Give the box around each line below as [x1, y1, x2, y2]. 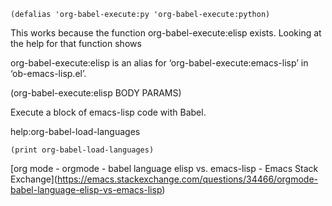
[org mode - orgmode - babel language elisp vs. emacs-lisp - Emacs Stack [10, 163, 319, 174]
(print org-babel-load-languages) [10, 145, 155, 155]
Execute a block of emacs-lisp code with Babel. [10, 106, 207, 118]
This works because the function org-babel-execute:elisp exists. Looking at [10, 27, 322, 39]
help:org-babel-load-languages [10, 126, 141, 137]
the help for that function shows [10, 38, 142, 49]
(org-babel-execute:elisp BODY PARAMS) [10, 87, 182, 99]
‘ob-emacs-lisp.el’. [10, 68, 87, 79]
